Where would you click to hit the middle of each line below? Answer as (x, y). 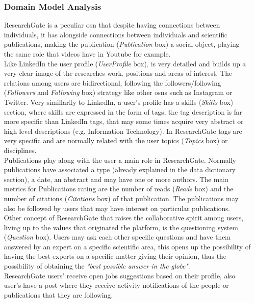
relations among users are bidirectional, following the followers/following (113, 82)
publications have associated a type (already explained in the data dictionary (120, 169)
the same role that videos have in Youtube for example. (87, 54)
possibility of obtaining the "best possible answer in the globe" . (97, 266)
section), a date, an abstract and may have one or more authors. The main (116, 179)
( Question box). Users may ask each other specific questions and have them (117, 237)
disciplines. (20, 150)
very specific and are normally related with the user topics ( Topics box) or (116, 140)
